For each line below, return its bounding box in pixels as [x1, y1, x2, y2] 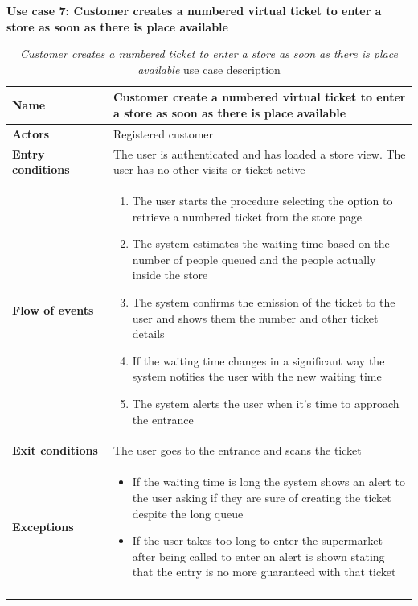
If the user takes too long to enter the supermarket [132, 532, 383, 549]
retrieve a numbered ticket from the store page [132, 208, 363, 225]
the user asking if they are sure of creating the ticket [132, 489, 391, 505]
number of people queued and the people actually [132, 250, 376, 267]
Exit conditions [12, 442, 98, 459]
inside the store [132, 266, 208, 283]
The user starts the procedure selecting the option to [132, 192, 393, 209]
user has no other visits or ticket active [113, 161, 305, 178]
